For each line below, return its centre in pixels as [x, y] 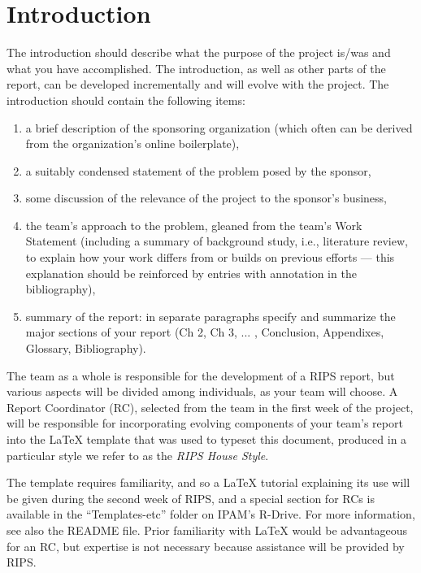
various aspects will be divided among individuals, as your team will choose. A [202, 391]
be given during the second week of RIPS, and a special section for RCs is [191, 498]
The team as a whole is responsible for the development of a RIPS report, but [201, 375]
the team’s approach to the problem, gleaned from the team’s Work [194, 225]
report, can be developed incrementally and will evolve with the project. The [198, 84]
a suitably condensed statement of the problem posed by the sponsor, [198, 170]
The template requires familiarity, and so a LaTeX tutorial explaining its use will [208, 482]
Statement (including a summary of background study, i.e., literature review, [217, 241]
